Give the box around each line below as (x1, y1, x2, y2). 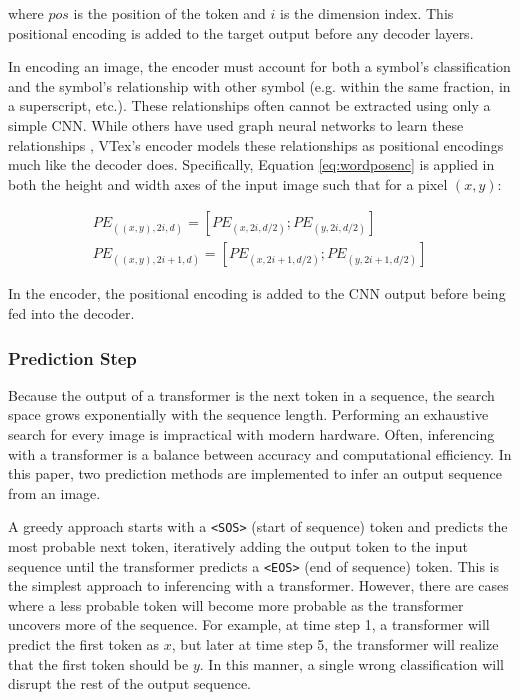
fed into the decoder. (8, 303, 135, 323)
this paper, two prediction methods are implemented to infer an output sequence (8, 463, 502, 484)
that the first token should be (8, 653, 189, 674)
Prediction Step (8, 345, 137, 370)
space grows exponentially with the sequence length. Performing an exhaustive (8, 404, 489, 425)
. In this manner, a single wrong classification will (199, 653, 504, 674)
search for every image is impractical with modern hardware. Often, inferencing (8, 424, 495, 444)
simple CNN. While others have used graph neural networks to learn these (8, 114, 464, 135)
